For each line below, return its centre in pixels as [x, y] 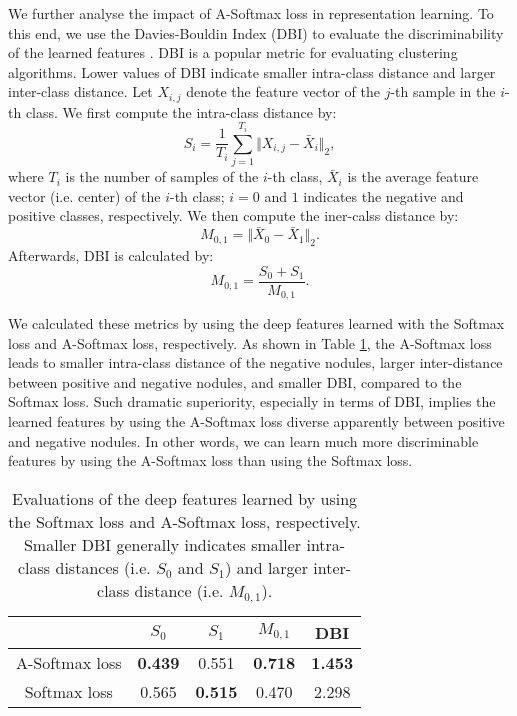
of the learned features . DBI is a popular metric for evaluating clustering [233, 52]
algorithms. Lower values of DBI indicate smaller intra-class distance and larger [252, 71]
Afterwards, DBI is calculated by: [111, 254]
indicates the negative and [383, 195]
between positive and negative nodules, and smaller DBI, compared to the [235, 381]
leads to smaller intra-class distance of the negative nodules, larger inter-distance [255, 362]
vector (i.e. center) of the [84, 195]
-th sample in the [443, 91]
